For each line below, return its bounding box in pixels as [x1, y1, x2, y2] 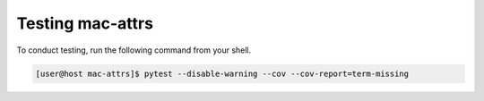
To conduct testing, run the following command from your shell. [16, 45, 252, 55]
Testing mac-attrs [16, 13, 154, 33]
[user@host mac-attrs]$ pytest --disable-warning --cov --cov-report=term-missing [35, 68, 410, 79]
